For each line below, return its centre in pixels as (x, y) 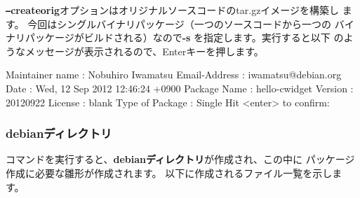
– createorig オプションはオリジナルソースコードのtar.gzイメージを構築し (173, 10)
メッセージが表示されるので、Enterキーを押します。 (144, 51)
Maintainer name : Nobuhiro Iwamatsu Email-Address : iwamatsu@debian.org (174, 75)
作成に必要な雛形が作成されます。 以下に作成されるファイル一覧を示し (169, 173)
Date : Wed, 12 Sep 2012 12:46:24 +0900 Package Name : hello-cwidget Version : (180, 89)
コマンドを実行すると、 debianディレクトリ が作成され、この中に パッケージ (180, 159)
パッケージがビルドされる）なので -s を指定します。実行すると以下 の (184, 37)
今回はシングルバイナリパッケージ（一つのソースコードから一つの (179, 23)
